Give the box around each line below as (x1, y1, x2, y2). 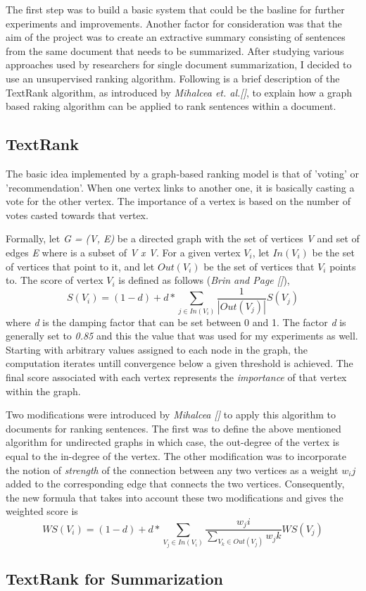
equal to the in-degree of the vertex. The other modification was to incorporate (6, 448, 347, 463)
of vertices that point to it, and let (6, 259, 155, 273)
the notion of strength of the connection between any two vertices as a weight (6, 462, 339, 477)
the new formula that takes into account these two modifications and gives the (6, 490, 343, 504)
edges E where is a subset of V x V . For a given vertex (6, 244, 241, 259)
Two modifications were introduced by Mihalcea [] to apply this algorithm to (6, 407, 336, 422)
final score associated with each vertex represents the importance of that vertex (6, 369, 347, 384)
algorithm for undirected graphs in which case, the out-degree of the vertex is (6, 435, 340, 449)
